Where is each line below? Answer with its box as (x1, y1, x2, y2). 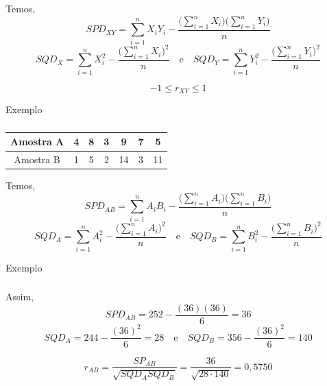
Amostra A (10, 134, 64, 149)
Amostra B (14, 152, 60, 166)
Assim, (5, 289, 34, 304)
